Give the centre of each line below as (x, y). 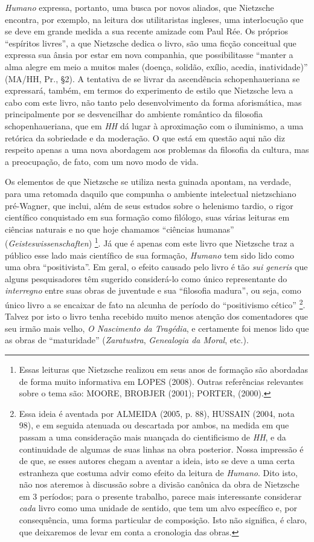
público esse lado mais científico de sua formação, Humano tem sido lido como (149, 255)
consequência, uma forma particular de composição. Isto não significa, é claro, (163, 520)
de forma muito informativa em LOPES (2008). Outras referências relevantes (161, 381)
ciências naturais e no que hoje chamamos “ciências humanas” (120, 229)
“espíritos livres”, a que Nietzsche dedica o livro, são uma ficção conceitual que (151, 43)
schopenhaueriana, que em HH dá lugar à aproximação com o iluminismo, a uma (154, 125)
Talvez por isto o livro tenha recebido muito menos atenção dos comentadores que (157, 316)
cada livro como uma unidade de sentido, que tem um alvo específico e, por (158, 508)
